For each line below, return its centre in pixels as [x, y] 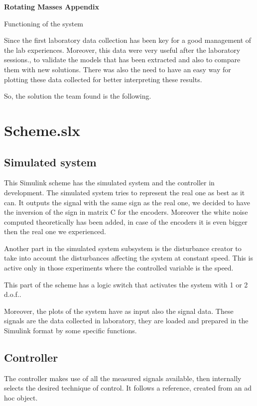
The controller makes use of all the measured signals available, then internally [123, 378]
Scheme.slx [42, 130]
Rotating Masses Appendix [52, 6]
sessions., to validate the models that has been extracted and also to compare [122, 60]
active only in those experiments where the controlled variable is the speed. [119, 268]
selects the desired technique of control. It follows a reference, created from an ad [128, 388]
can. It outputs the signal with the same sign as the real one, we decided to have [127, 202]
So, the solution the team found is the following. [78, 96]
